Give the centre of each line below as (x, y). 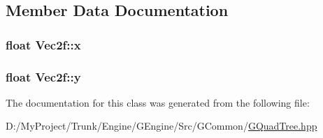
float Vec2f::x (43, 44)
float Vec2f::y (43, 76)
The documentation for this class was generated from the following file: (158, 102)
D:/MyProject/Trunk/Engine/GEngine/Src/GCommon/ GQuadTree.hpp (161, 126)
